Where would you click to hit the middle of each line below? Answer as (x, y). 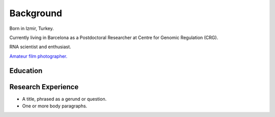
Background (36, 13)
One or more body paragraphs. (55, 106)
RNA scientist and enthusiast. (40, 47)
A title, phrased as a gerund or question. (64, 99)
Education (26, 71)
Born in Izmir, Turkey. (32, 28)
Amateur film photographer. (38, 56)
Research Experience (44, 87)
